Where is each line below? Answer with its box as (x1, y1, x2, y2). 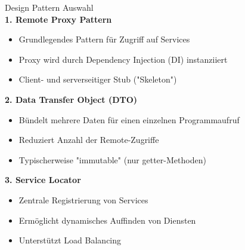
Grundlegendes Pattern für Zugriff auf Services (18, 33, 190, 45)
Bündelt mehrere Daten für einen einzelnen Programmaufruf (18, 113, 240, 126)
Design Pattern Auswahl (5, 1, 94, 13)
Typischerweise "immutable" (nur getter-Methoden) (18, 153, 206, 166)
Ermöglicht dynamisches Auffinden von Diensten (18, 214, 196, 226)
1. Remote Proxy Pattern (5, 13, 112, 25)
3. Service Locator (5, 173, 81, 186)
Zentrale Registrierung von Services (18, 193, 148, 206)
